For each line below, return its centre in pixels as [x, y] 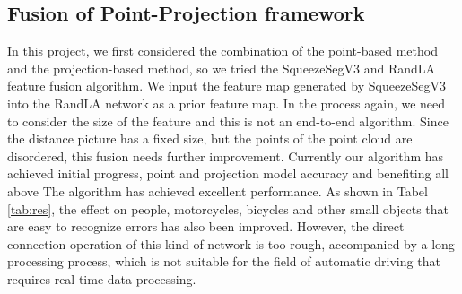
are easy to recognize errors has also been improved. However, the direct [206, 226]
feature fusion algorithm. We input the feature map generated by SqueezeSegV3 [227, 86]
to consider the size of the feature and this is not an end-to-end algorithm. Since [228, 121]
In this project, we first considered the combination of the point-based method [222, 51]
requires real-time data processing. [102, 278]
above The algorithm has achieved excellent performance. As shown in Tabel [218, 190]
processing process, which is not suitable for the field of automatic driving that [224, 261]
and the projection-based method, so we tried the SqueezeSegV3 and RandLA [222, 68]
